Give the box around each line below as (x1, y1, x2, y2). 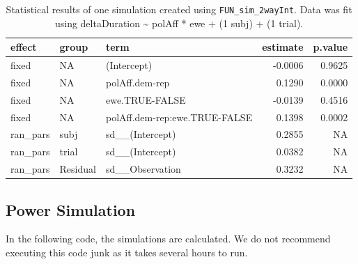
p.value (313, 40, 348, 54)
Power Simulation (6, 199, 136, 220)
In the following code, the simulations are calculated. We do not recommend (6, 231, 331, 246)
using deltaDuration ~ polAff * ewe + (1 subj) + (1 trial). (54, 15, 304, 30)
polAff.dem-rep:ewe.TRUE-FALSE (105, 109, 253, 124)
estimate (262, 40, 304, 54)
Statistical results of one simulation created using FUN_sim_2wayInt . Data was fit (6, 2, 352, 16)
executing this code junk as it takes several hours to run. (6, 245, 248, 260)
